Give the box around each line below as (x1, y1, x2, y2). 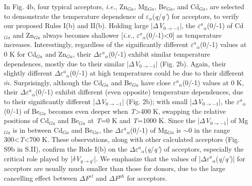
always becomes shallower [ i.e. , (43, 30, 134, 40)
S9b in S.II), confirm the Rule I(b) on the (4, 143, 128, 154)
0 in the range (188, 124, 230, 135)
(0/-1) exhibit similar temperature (108, 48, 210, 59)
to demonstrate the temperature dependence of (4, 11, 144, 21)
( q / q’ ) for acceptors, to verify (152, 11, 239, 21)
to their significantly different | (4, 96, 95, 106)
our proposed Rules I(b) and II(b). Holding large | (4, 20, 153, 31)
